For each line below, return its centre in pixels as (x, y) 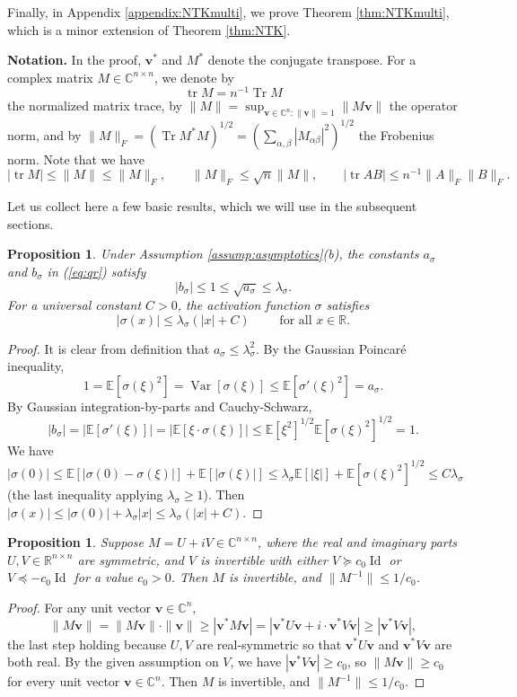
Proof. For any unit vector (79, 607)
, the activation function (244, 304)
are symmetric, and (131, 559)
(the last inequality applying (85, 494)
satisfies (348, 304)
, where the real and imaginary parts (357, 542)
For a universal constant (74, 304)
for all (296, 320)
